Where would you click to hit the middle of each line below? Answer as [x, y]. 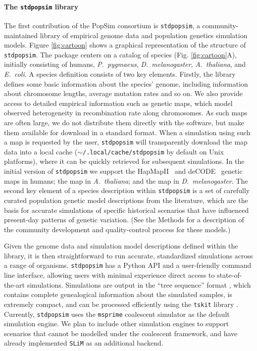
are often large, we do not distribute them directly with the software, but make [124, 122]
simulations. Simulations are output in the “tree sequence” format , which [139, 284]
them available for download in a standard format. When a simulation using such [127, 132]
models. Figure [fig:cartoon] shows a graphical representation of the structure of [125, 45]
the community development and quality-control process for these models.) [117, 229]
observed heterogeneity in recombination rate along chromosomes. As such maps [126, 113]
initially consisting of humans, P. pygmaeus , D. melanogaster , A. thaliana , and [125, 64]
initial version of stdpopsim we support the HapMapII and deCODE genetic [123, 171]
